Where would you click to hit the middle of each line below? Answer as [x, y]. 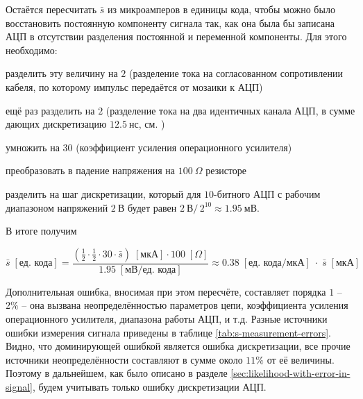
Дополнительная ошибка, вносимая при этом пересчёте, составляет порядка [166, 291]
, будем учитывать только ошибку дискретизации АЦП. [149, 386]
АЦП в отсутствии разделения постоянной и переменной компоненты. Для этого [176, 36]
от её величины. [301, 359]
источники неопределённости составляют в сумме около [124, 359]
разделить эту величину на [62, 73]
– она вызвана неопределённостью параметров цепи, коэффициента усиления [185, 305]
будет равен [152, 207]
